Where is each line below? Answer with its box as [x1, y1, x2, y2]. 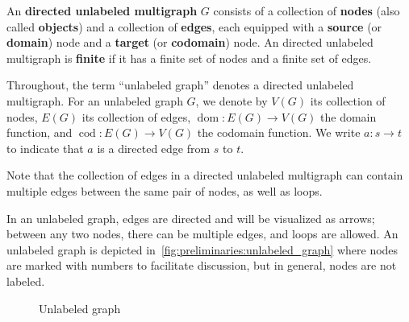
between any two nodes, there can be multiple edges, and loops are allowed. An [6, 225, 399, 242]
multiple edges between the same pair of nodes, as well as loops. [6, 182, 323, 199]
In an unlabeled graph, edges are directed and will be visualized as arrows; [6, 209, 375, 226]
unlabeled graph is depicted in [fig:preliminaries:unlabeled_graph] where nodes [6, 241, 399, 258]
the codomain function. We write [197, 124, 361, 141]
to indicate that [6, 139, 84, 156]
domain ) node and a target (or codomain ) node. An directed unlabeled [6, 34, 374, 51]
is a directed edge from [97, 139, 211, 156]
